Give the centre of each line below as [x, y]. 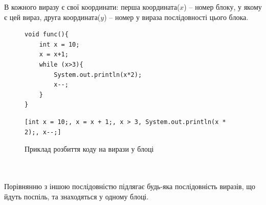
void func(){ [47, 35]
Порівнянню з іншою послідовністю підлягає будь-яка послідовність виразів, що [130, 186]
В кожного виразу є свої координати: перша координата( [92, 7]
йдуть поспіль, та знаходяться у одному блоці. [76, 196]
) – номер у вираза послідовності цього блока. [176, 17]
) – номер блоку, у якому [223, 7]
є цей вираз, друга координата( [52, 17]
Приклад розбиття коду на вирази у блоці [89, 149]
